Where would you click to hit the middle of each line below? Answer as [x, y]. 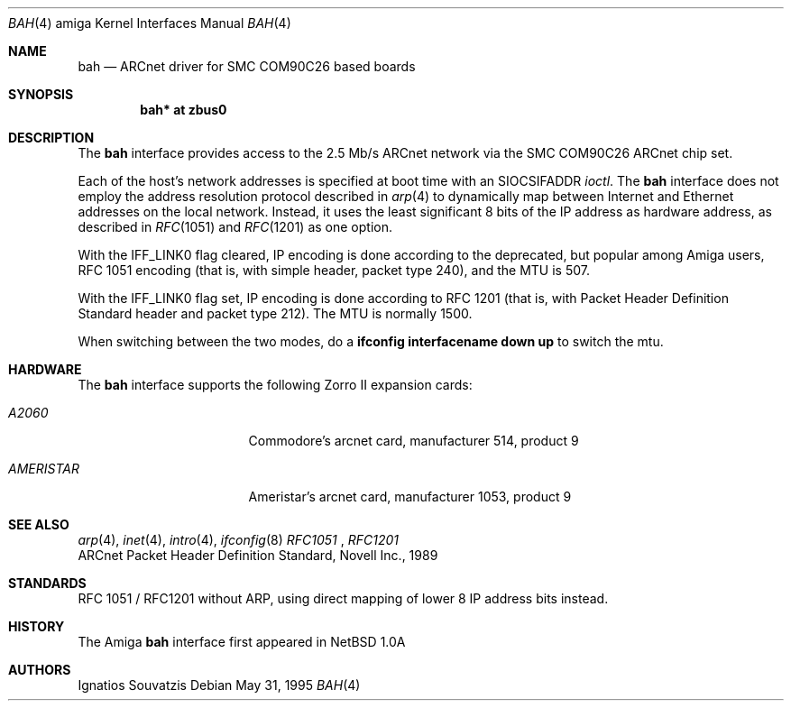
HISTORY [37, 626]
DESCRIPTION [51, 138]
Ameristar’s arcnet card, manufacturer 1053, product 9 [410, 497]
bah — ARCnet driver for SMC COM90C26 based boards [247, 66]
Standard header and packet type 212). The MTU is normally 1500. [275, 313]
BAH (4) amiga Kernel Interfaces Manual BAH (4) [150, 23]
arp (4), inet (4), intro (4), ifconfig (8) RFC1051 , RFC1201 [238, 540]
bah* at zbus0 [184, 110]
